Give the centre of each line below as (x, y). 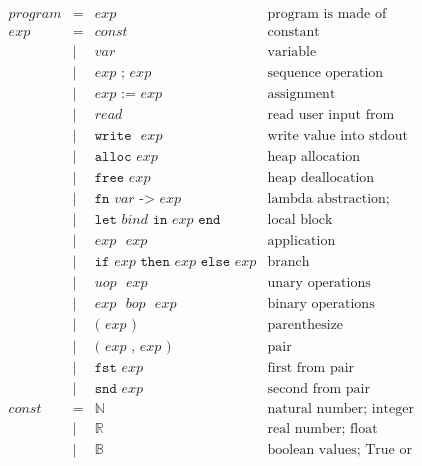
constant (293, 32)
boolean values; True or (339, 449)
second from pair (318, 388)
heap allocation (314, 157)
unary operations (319, 283)
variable (292, 52)
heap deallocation (321, 178)
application (301, 241)
